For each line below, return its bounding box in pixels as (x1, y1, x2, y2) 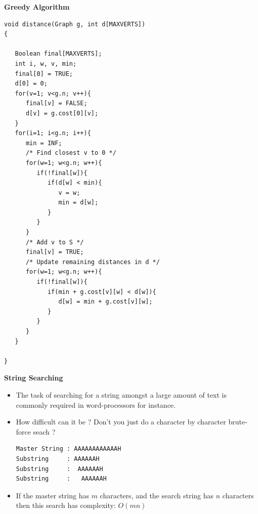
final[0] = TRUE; (15, 70, 73, 77)
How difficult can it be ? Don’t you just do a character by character (16, 416, 226, 427)
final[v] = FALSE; (25, 100, 88, 107)
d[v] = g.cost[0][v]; (25, 109, 99, 117)
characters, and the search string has (100, 490, 214, 500)
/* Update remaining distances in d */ (25, 258, 160, 266)
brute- (228, 416, 247, 427)
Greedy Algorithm (4, 2, 70, 12)
